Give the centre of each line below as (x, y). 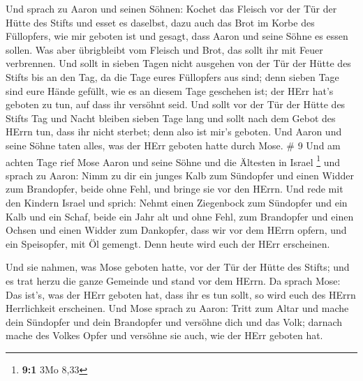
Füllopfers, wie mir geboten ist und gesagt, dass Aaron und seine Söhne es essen (177, 36)
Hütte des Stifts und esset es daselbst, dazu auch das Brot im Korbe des (160, 22)
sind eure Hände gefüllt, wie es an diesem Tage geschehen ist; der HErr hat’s (170, 90)
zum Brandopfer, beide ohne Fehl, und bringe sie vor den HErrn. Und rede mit (175, 189)
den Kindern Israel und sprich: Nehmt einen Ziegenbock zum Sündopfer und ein (177, 202)
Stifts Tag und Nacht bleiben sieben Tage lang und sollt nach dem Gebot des (171, 118)
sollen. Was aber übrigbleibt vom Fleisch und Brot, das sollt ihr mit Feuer (164, 49)
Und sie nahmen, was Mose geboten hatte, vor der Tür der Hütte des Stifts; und (178, 267)
